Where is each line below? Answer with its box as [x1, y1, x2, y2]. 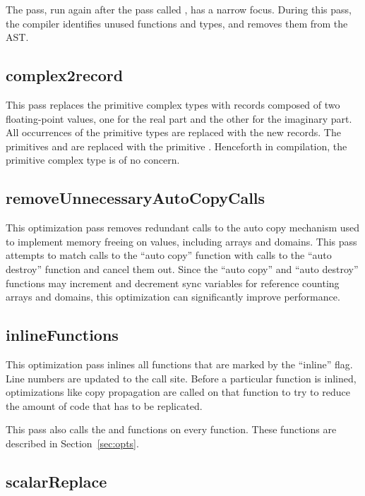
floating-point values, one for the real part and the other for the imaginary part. [6, 111, 352, 126]
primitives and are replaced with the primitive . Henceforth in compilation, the [6, 138, 347, 153]
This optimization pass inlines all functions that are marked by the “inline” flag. [6, 356, 353, 371]
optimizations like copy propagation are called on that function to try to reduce [6, 385, 350, 399]
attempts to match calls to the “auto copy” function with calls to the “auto [6, 248, 332, 262]
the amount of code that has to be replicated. [6, 398, 203, 413]
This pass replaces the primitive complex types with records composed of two [6, 97, 340, 111]
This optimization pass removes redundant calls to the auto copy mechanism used [6, 220, 360, 235]
